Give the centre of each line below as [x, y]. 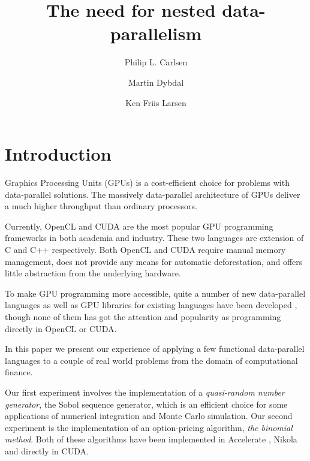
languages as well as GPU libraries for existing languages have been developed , [151, 305]
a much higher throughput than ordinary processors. [101, 206]
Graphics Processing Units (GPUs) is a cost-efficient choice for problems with [147, 183]
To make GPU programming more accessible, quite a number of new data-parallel [155, 293]
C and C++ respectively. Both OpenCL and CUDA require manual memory [145, 249]
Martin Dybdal [156, 82]
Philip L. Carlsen [156, 62]
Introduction [58, 154]
